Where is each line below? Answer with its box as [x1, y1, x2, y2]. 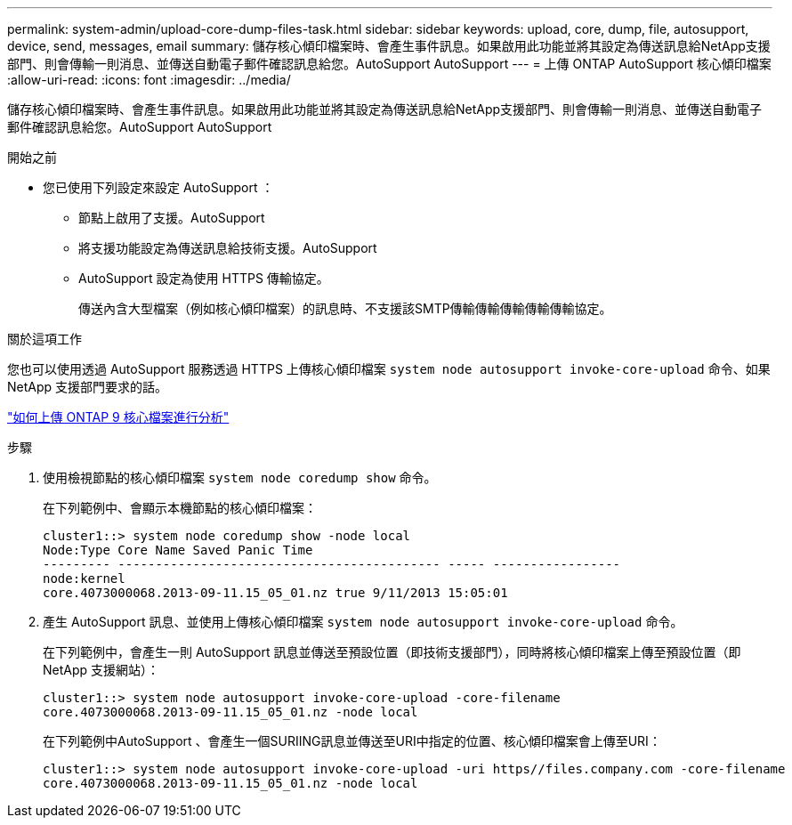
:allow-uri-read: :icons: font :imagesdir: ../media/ [7, 72, 291, 87]
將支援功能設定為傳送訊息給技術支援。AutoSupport [78, 240, 377, 255]
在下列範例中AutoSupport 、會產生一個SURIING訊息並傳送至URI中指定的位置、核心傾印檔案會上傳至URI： [43, 733, 661, 748]
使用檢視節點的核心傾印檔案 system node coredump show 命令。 [43, 470, 437, 485]
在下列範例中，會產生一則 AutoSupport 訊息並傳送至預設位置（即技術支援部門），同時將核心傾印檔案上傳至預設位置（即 [43, 644, 741, 659]
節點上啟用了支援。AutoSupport [78, 210, 265, 225]
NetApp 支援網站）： [43, 662, 160, 677]
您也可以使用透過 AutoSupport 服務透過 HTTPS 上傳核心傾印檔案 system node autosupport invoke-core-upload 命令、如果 [7, 361, 771, 376]
